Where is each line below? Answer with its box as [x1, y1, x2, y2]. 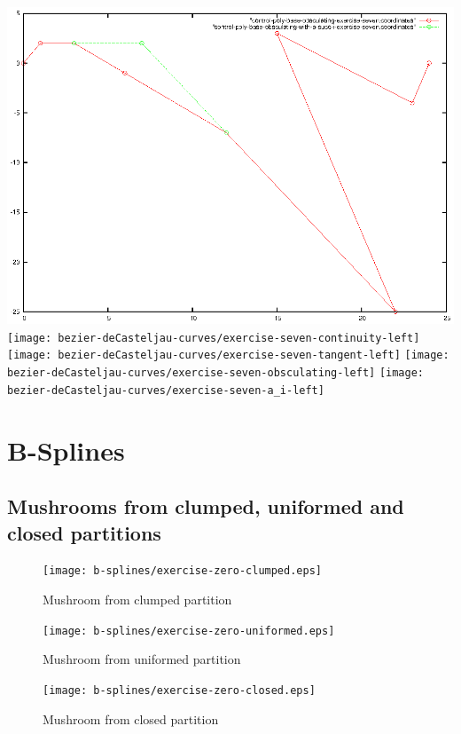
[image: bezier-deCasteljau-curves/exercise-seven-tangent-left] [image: [7, 349, 449, 362]
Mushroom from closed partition [43, 709, 219, 728]
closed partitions [7, 518, 161, 546]
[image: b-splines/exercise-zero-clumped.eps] [43, 564, 322, 578]
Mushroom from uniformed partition [43, 650, 241, 668]
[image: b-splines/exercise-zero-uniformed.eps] [43, 624, 335, 637]
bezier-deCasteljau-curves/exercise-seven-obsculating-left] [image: [7, 367, 425, 380]
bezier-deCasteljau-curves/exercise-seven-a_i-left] [7, 383, 324, 397]
